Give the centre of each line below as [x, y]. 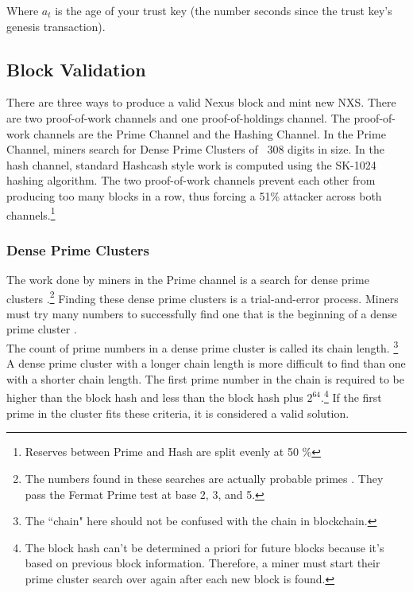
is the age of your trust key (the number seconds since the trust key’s [224, 10]
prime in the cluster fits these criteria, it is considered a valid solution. [178, 413]
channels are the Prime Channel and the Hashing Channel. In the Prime [210, 133]
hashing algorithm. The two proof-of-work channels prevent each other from [191, 180]
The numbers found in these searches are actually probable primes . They [204, 478]
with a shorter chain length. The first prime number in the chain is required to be [206, 378]
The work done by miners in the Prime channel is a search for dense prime [188, 280]
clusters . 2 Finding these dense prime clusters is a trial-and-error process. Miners [203, 297]
